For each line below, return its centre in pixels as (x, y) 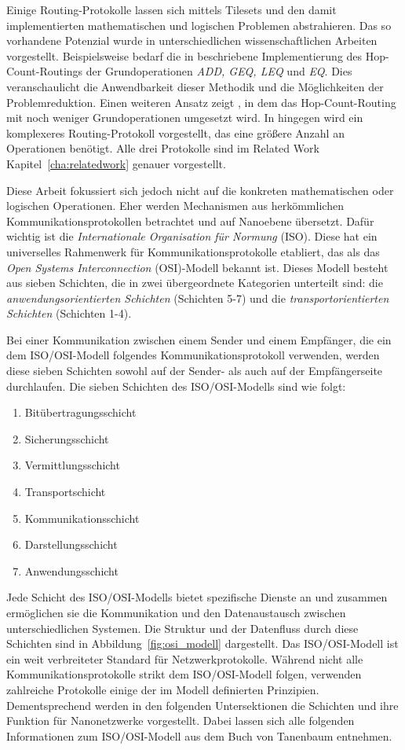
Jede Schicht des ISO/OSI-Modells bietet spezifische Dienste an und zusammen (197, 597)
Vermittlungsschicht (72, 465)
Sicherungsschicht (67, 438)
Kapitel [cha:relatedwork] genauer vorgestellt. (116, 163)
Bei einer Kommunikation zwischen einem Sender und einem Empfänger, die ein (199, 339)
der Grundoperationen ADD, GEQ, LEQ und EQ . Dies (219, 71)
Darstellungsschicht (71, 544)
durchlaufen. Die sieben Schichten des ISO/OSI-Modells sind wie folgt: (176, 386)
